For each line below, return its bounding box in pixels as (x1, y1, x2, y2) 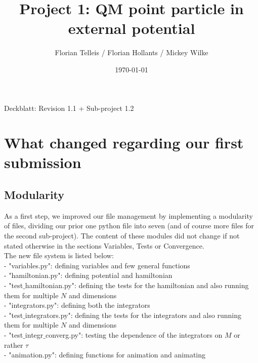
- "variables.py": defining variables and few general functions (4, 260, 190, 270)
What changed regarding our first (4, 132, 244, 153)
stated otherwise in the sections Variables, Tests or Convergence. (4, 240, 204, 251)
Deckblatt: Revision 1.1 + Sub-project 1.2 (4, 102, 134, 113)
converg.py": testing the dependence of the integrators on (45, 329, 223, 340)
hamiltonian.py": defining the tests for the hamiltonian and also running (25, 280, 249, 291)
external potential (68, 18, 195, 38)
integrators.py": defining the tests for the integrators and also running (25, 309, 241, 320)
